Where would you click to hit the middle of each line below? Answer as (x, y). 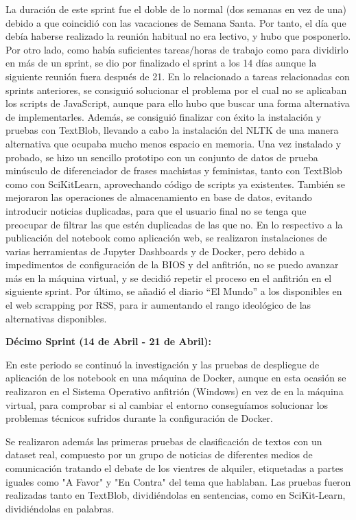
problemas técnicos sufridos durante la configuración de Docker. (139, 418)
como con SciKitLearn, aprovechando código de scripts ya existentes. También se (175, 184)
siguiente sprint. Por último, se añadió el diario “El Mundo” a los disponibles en (174, 291)
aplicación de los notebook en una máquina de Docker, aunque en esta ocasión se (176, 378)
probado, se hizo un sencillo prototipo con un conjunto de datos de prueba (162, 157)
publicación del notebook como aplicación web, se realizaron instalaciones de (166, 238)
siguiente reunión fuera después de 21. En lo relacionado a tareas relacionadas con (178, 76)
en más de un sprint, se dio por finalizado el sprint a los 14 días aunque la (161, 63)
